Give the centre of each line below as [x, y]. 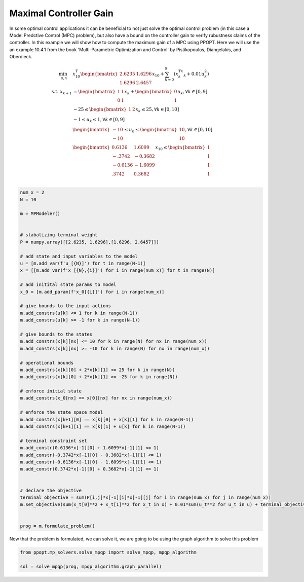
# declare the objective [51, 490]
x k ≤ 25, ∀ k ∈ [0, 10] [157, 110]
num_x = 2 [32, 192]
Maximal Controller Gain [61, 13]
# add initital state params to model [68, 285]
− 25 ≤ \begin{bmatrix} [100, 110]
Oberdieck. [21, 57]
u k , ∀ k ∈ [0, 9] [193, 92]
